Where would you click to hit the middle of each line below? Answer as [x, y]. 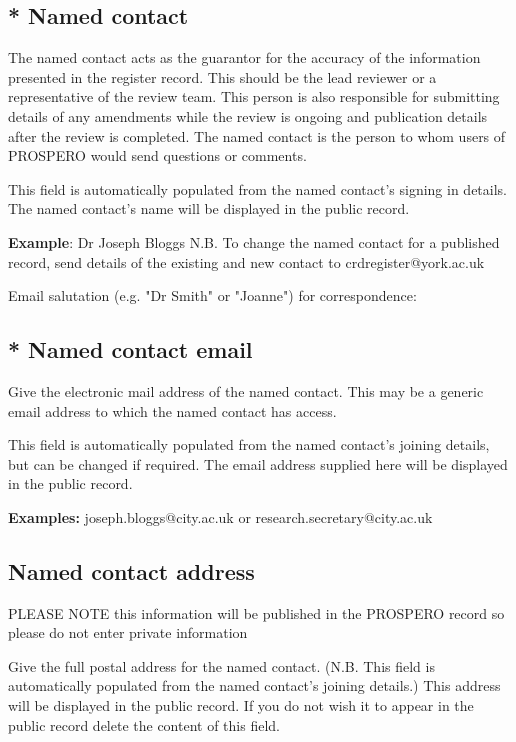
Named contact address [131, 570]
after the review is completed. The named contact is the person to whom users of [257, 135]
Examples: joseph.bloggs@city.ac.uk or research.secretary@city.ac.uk [220, 516]
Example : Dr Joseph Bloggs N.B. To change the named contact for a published [254, 241]
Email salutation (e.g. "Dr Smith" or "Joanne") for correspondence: [212, 295]
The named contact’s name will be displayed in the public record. [209, 208]
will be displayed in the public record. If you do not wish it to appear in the [241, 705]
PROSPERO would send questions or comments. [157, 155]
